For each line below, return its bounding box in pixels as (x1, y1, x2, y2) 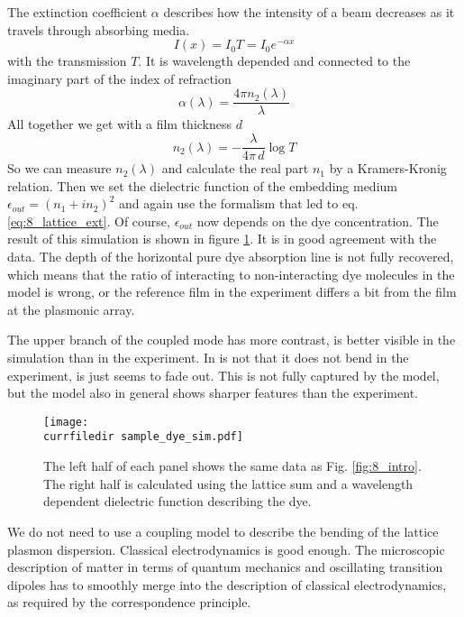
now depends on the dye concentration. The (196, 211, 439, 230)
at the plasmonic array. (7, 299, 135, 318)
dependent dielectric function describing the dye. (43, 492, 312, 511)
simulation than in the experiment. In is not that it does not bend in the (7, 348, 409, 367)
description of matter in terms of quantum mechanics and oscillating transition (7, 557, 443, 576)
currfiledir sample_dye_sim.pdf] (43, 430, 243, 444)
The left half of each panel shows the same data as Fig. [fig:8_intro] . (43, 456, 422, 475)
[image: (43, 415, 89, 428)
